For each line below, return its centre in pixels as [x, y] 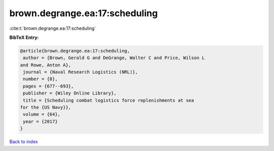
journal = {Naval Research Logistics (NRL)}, [80, 72]
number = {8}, [40, 79]
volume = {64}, [42, 114]
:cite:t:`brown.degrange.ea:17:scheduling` [53, 28]
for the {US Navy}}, [45, 108]
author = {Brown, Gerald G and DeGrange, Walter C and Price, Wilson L [114, 58]
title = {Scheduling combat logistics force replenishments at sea [109, 100]
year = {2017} [40, 121]
